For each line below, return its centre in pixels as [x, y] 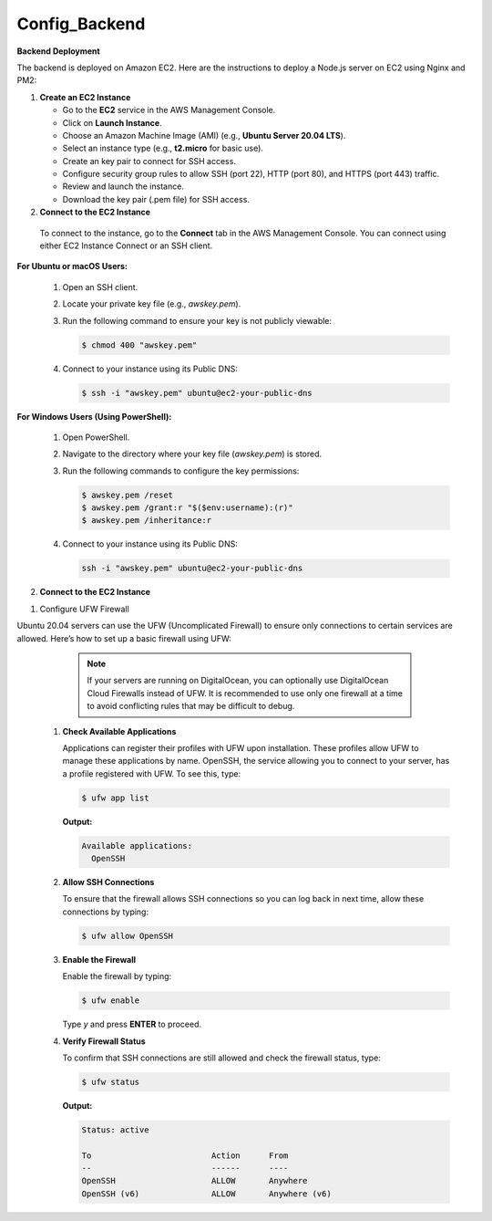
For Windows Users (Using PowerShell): [94, 416]
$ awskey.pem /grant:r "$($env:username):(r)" [187, 508]
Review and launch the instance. [123, 186]
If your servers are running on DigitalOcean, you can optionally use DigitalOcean [238, 681]
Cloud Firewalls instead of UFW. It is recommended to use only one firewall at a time [245, 693]
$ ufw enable [111, 1001]
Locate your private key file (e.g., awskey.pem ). [152, 304]
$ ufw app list [115, 798]
